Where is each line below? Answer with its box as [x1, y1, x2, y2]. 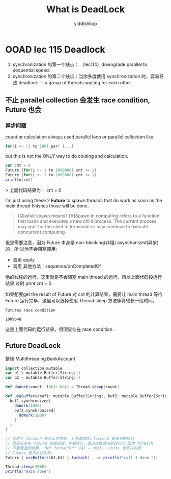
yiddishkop [74, 20, 97, 27]
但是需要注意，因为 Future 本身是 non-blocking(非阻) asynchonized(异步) [5, 239, 159, 246]
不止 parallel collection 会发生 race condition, [5, 96, 150, 105]
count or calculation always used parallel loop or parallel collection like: [5, 134, 155, 140]
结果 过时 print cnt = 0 [5, 280, 52, 286]
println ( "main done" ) [5, 469, 51, 474]
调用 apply [12, 256, 35, 262]
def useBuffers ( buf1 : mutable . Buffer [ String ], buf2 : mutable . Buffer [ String [5, 394, 169, 399]
